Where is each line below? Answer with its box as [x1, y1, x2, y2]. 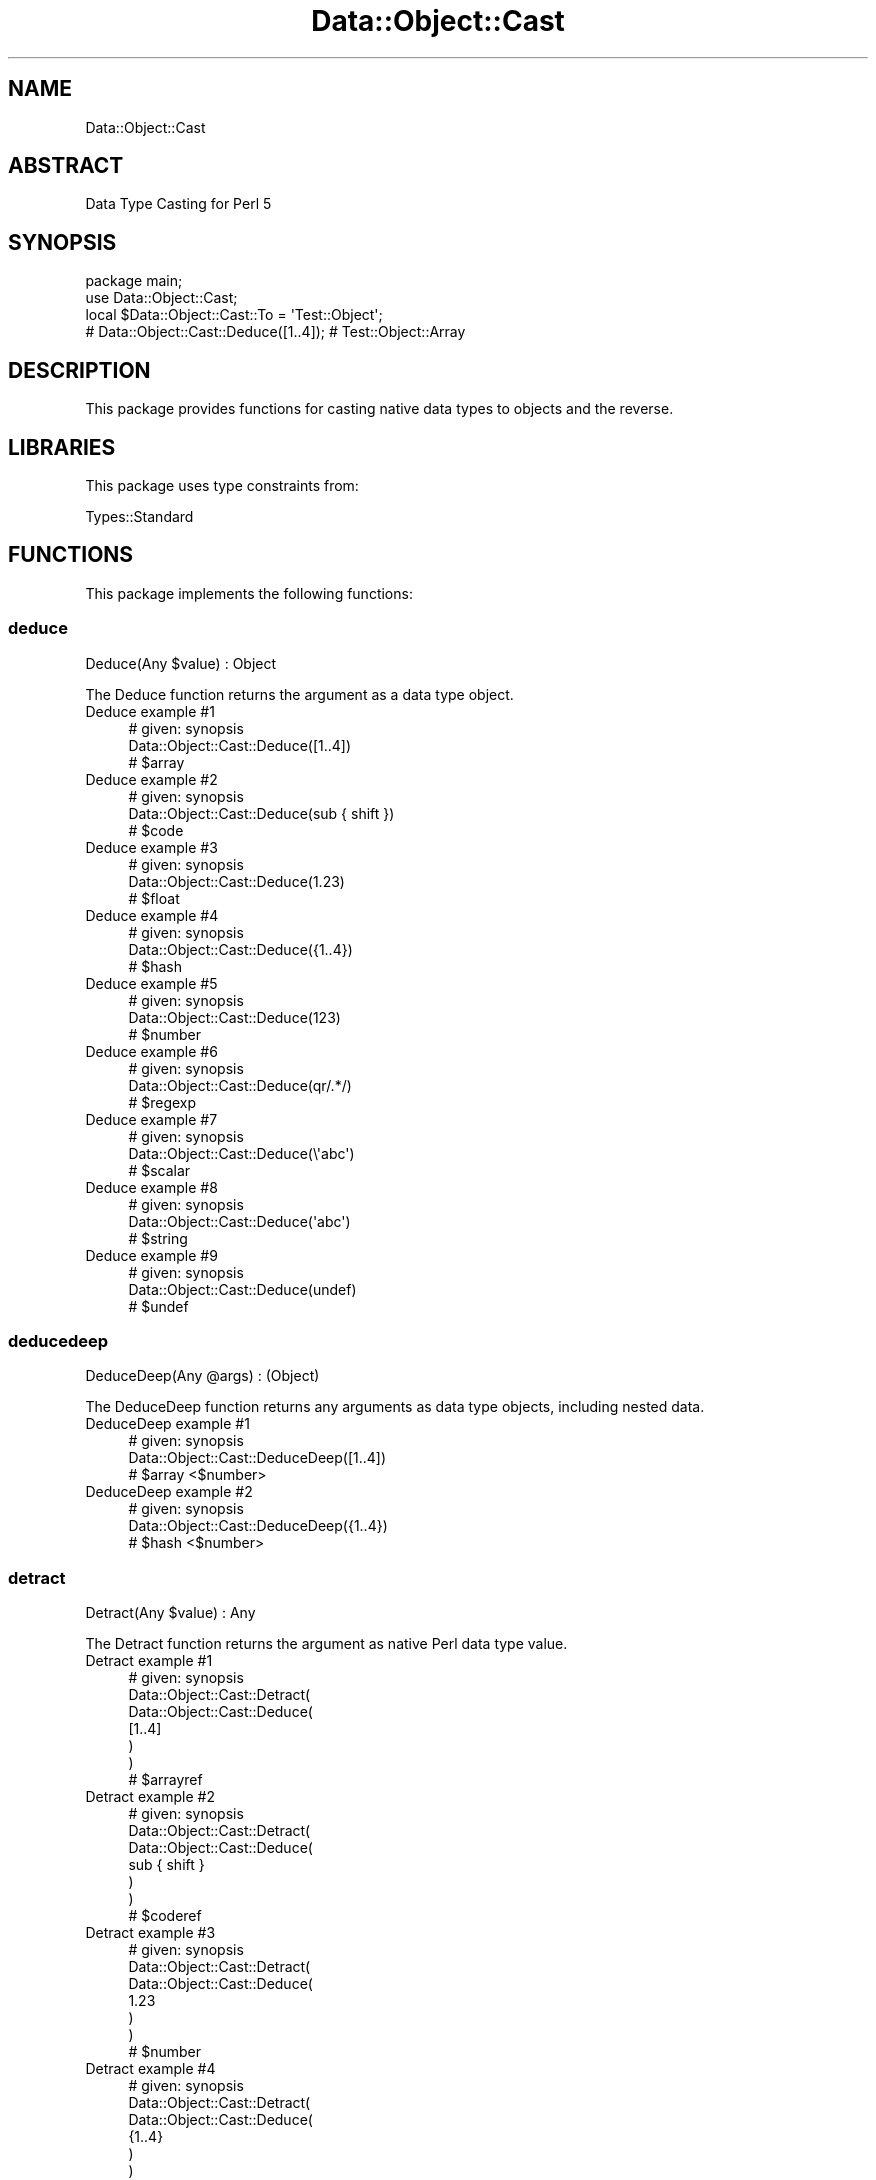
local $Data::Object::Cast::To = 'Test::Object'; [85, 306, 383, 324]
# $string [128, 1229, 188, 1247]
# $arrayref [128, 1771, 203, 1789]
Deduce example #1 [85, 702, 215, 720]
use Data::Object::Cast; [85, 289, 238, 307]
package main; [85, 272, 183, 290]
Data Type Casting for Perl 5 [85, 195, 272, 213]
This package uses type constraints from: [85, 476, 359, 494]
